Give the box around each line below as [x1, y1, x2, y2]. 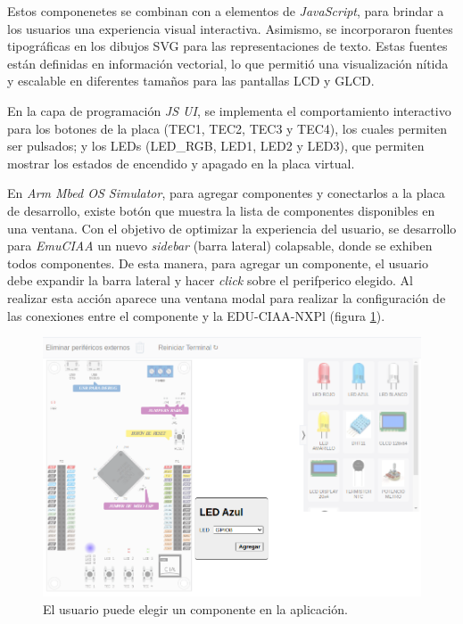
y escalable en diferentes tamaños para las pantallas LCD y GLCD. [7, 71, 375, 90]
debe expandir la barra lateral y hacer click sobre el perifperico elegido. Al [7, 271, 414, 290]
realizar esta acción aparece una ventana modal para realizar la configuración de [7, 288, 446, 307]
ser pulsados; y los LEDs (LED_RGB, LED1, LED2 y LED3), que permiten [7, 136, 425, 155]
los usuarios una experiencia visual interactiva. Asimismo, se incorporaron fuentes [7, 19, 453, 37]
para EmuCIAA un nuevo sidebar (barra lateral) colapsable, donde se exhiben [7, 236, 433, 255]
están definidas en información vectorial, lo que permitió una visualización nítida [7, 53, 449, 72]
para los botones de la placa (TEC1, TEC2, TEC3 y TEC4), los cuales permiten [7, 119, 448, 137]
